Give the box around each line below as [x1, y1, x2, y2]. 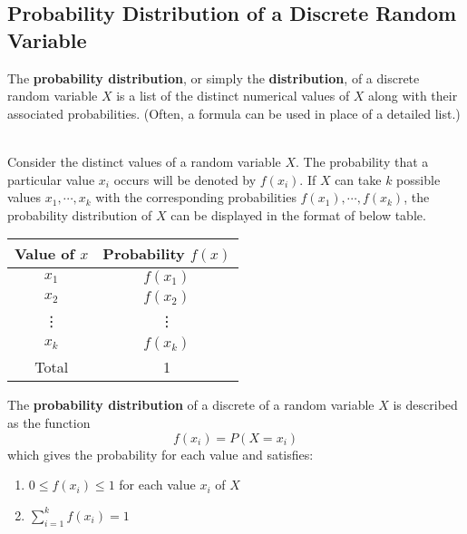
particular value [7, 170, 95, 189]
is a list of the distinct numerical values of [116, 86, 350, 105]
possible [396, 170, 441, 189]
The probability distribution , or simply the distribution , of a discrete [7, 68, 420, 87]
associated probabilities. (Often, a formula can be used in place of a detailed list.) [7, 103, 461, 122]
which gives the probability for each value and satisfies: [7, 444, 314, 463]
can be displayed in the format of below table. [170, 205, 426, 224]
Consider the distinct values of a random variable [7, 151, 281, 170]
